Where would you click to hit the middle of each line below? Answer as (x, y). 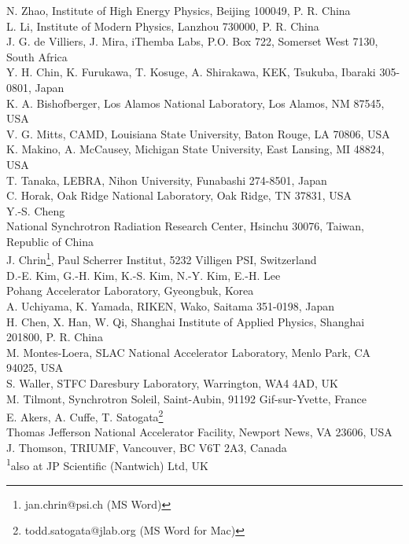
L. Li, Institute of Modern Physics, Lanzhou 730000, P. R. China (163, 26)
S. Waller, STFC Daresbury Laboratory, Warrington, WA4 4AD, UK (172, 382)
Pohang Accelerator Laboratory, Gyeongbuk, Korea (130, 290)
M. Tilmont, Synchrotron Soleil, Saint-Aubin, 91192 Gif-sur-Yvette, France (186, 398)
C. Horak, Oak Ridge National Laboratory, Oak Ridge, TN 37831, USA (179, 195)
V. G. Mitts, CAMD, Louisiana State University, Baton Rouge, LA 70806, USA (198, 133)
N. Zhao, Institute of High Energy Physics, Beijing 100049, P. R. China (179, 10)
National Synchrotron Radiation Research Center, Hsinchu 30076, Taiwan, (185, 226)
